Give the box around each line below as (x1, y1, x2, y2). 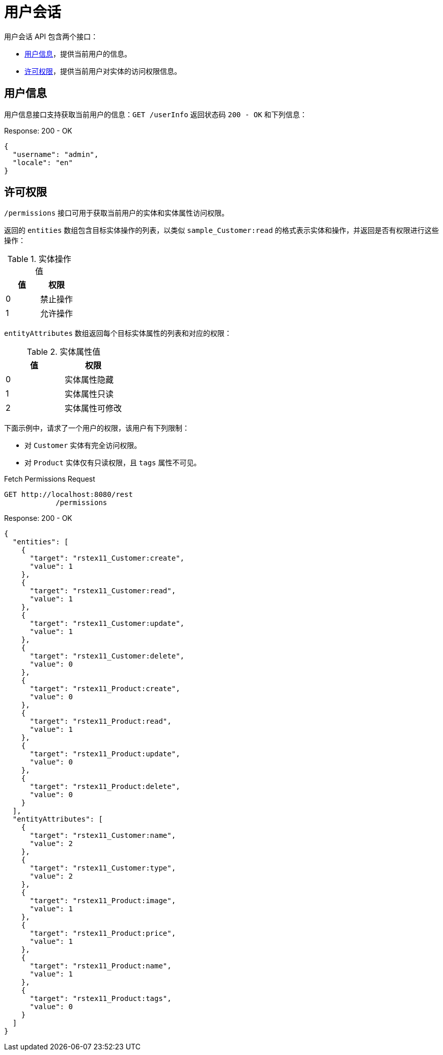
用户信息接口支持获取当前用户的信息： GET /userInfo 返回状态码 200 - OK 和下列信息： (4, 110, 307, 119)
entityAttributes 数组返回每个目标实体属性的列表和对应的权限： (4, 329, 232, 338)
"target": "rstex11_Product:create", (30, 684, 180, 693)
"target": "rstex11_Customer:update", (30, 619, 185, 628)
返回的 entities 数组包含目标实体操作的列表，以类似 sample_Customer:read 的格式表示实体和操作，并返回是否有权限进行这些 (4, 226, 439, 235)
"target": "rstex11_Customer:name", (30, 831, 176, 840)
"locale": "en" (12, 158, 73, 167)
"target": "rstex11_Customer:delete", (30, 652, 185, 661)
